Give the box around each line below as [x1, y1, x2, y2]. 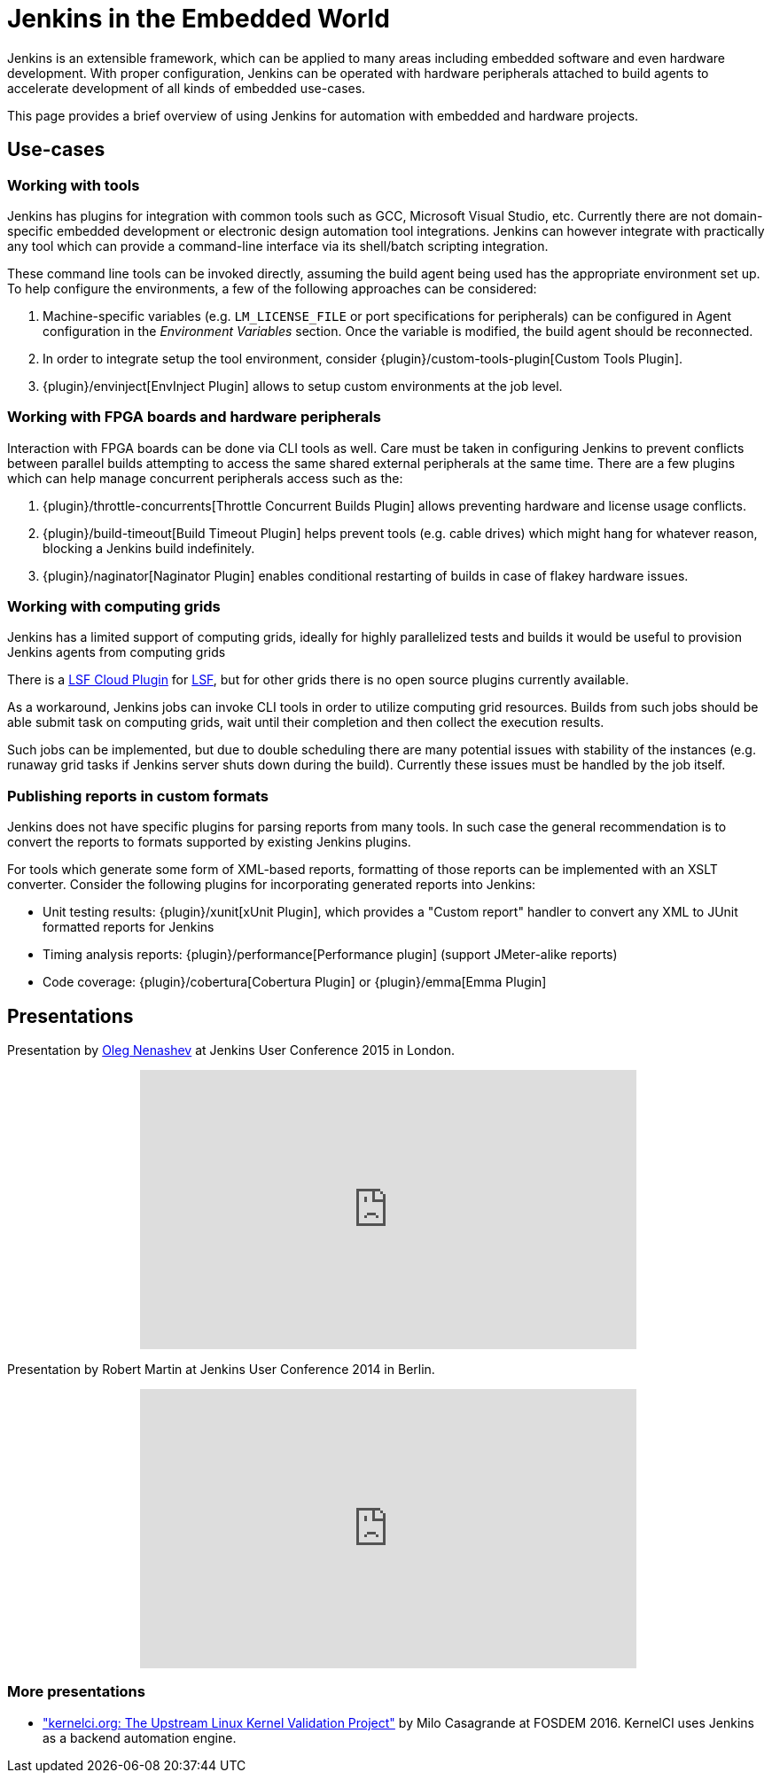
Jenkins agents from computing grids [7, 644, 226, 660]
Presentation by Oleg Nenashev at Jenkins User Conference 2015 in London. [7, 1042, 455, 1058]
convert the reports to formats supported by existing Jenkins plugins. [7, 834, 411, 850]
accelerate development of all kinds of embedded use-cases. [7, 80, 366, 96]
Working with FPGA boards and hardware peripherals [7, 408, 381, 426]
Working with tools [7, 176, 140, 194]
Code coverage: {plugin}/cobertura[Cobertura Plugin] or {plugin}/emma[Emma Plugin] [43, 974, 547, 990]
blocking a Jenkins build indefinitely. [43, 540, 255, 556]
